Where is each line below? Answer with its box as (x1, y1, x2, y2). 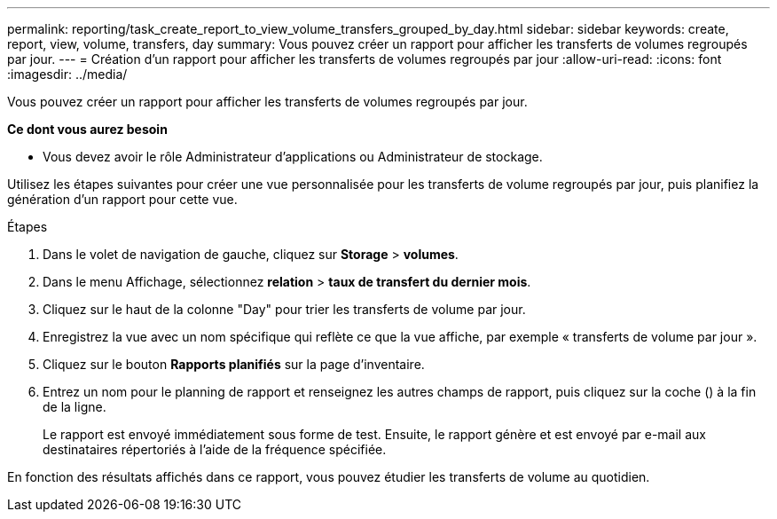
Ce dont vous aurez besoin (7, 122, 168, 137)
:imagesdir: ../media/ (7, 67, 128, 82)
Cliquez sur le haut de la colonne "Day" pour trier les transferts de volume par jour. (43, 302, 526, 317)
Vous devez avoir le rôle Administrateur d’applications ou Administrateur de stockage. (43, 149, 543, 164)
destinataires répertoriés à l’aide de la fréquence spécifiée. (43, 442, 387, 457)
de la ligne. (43, 399, 106, 414)
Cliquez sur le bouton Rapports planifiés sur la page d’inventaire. (43, 357, 425, 372)
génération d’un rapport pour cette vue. (7, 192, 238, 207)
